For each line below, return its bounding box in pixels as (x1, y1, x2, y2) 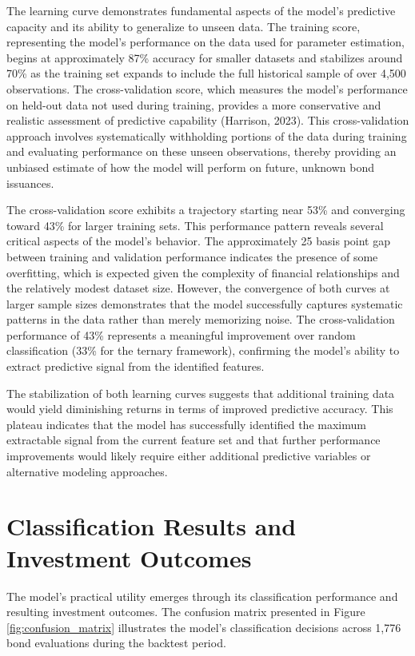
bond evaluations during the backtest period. (6, 634, 226, 651)
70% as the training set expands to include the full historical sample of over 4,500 (6, 65, 406, 82)
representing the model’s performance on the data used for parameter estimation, (6, 34, 405, 50)
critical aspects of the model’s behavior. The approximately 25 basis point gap (6, 233, 391, 249)
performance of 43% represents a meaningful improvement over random (6, 326, 356, 343)
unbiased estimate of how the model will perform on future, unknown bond (6, 158, 374, 175)
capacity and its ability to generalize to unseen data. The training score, (6, 18, 361, 34)
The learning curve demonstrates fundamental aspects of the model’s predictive (6, 2, 396, 18)
